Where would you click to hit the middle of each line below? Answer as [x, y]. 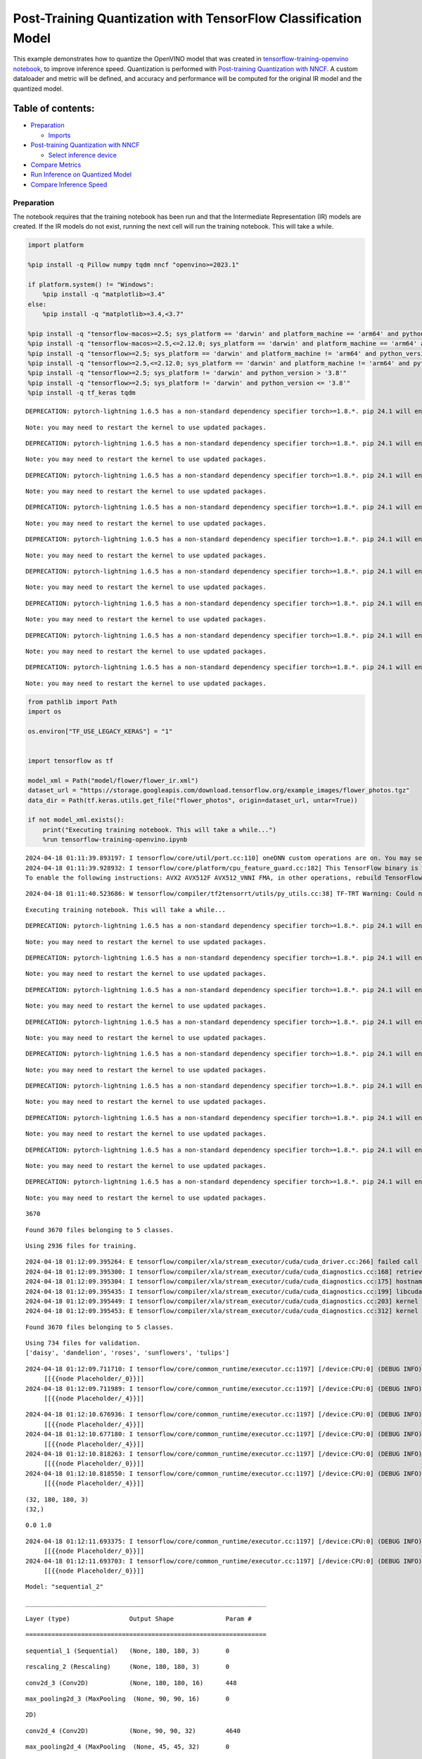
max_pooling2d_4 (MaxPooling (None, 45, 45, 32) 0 [128, 1747]
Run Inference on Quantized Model [81, 174]
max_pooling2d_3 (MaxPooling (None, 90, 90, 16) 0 [128, 1699]
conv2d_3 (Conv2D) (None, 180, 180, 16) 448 [131, 1683]
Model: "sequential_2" [65, 1587]
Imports [59, 135]
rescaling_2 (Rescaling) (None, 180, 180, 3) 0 [128, 1667]
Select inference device [83, 155]
